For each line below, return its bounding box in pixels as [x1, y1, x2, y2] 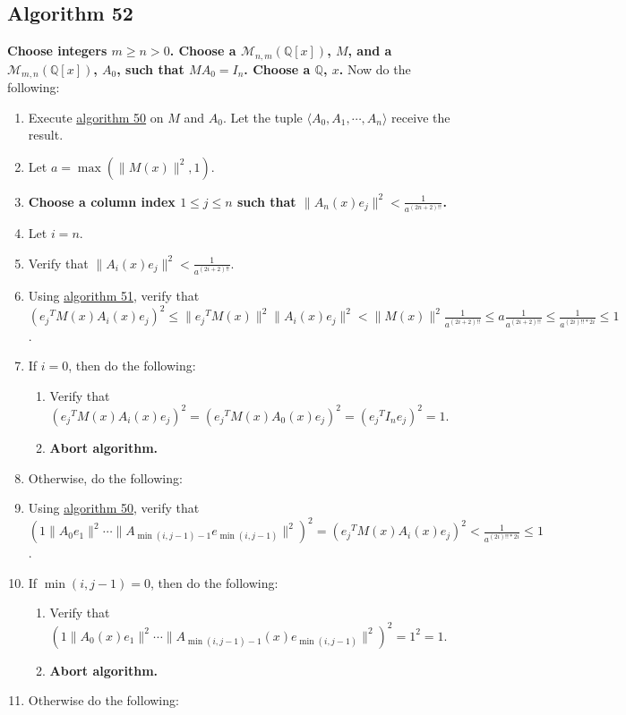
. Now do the [339, 59, 411, 78]
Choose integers [7, 41, 107, 60]
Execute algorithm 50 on [28, 107, 164, 126]
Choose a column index [28, 192, 176, 210]
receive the [391, 107, 450, 126]
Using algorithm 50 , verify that [28, 498, 200, 517]
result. [28, 125, 64, 144]
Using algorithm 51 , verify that [28, 286, 200, 305]
